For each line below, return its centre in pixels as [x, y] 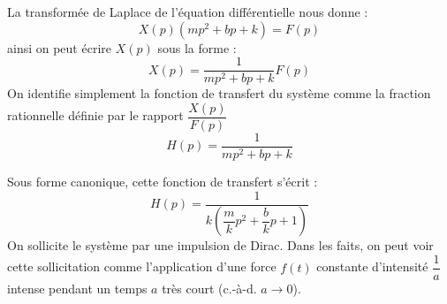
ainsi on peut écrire [59, 47]
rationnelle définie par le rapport [95, 115]
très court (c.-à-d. [209, 289]
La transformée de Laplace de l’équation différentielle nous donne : [188, 11]
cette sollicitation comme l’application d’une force [142, 266]
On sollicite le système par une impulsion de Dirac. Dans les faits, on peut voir [220, 245]
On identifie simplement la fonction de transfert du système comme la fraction [219, 93]
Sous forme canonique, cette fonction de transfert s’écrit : [163, 181]
